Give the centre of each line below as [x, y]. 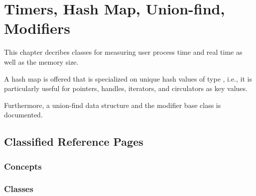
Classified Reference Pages [74, 142]
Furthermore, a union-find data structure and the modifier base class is [113, 105]
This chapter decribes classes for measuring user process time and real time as [123, 52]
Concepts [23, 166]
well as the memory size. [41, 61]
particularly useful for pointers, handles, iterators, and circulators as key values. [126, 88]
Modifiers [37, 28]
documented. [23, 115]
